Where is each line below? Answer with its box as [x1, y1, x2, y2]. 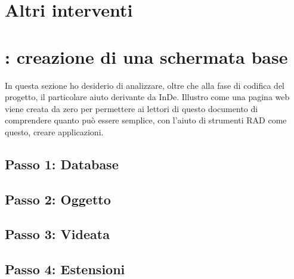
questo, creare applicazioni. [5, 125, 104, 138]
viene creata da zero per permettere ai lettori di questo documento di [5, 102, 258, 114]
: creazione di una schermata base [5, 44, 288, 69]
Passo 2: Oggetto [5, 190, 111, 208]
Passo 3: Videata [5, 225, 110, 243]
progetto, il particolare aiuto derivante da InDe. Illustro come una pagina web [5, 91, 290, 103]
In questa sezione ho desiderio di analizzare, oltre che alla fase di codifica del [5, 79, 284, 91]
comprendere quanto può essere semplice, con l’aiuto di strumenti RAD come [5, 114, 287, 126]
